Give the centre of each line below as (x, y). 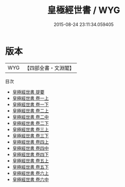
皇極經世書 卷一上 (30, 98)
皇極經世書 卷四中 (30, 148)
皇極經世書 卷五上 (30, 160)
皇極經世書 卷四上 (30, 142)
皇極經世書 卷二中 (30, 117)
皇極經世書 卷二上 (30, 110)
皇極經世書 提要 (28, 92)
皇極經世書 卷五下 (30, 167)
